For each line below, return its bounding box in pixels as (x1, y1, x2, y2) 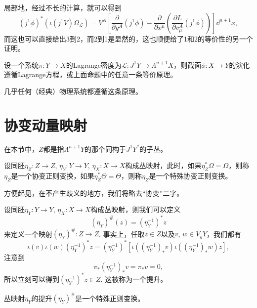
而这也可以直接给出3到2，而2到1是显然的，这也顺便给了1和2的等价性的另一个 (4, 33, 253, 44)
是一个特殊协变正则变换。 (149, 171, 232, 181)
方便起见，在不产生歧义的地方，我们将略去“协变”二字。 (4, 187, 184, 198)
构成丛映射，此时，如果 (125, 160, 202, 171)
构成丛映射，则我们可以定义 (90, 204, 181, 215)
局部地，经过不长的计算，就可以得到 (4, 2, 122, 12)
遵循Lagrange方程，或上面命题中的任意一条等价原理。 (4, 69, 177, 80)
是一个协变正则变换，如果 (11, 171, 94, 181)
